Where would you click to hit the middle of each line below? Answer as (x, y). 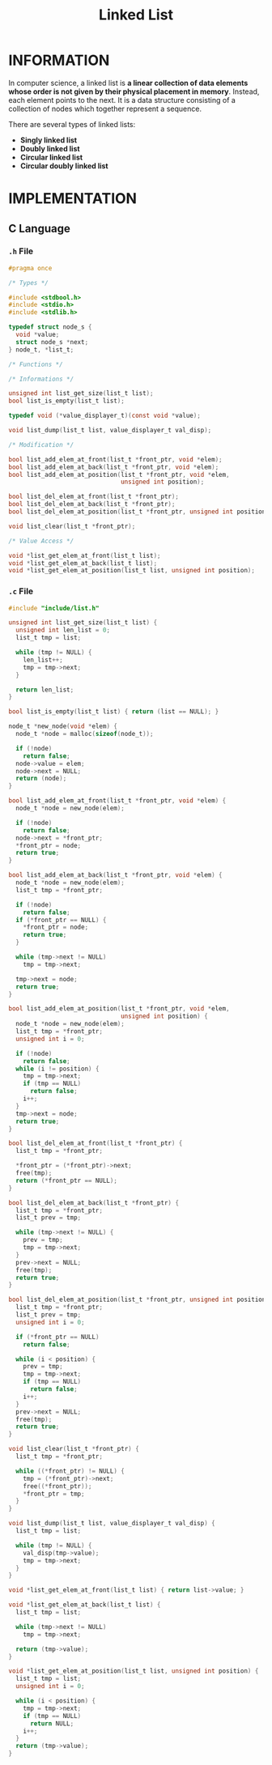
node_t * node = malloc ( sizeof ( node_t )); (85, 734)
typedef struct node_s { (50, 327)
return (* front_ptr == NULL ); (66, 1180)
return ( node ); (41, 779)
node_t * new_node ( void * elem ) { (63, 726)
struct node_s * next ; (52, 342)
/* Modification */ (41, 444)
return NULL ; (52, 1723)
